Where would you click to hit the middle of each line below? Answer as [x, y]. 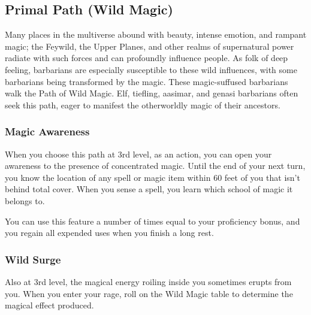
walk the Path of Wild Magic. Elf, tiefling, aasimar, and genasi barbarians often [152, 93]
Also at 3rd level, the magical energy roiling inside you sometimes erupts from [148, 281]
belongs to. [25, 200]
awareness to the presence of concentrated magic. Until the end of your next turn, [155, 166]
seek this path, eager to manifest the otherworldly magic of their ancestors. [143, 105]
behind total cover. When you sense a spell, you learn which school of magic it [149, 189]
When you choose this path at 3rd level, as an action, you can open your [138, 154]
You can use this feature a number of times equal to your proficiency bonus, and [153, 221]
